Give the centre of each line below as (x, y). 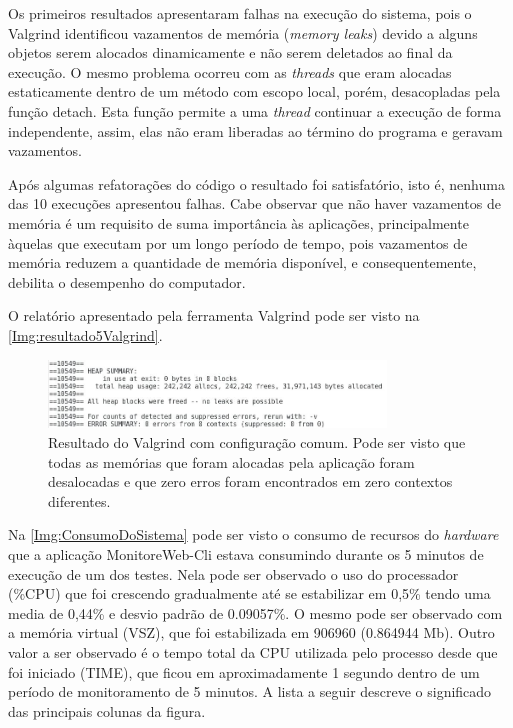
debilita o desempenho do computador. (127, 281)
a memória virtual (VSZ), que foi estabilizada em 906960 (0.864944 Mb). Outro (251, 632)
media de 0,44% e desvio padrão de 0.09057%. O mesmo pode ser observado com (255, 612)
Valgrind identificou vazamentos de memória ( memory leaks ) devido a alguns (243, 32)
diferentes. (79, 500)
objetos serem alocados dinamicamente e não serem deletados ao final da (230, 52)
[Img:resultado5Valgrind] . (85, 334)
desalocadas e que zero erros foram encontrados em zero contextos (250, 481)
